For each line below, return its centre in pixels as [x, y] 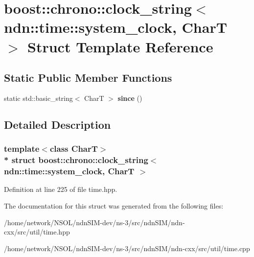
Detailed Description [58, 124]
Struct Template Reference [120, 46]
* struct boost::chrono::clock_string [76, 160]
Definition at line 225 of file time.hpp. [61, 189]
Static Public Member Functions [88, 78]
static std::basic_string [38, 98]
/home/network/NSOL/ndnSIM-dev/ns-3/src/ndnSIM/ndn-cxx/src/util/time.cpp [127, 248]
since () [130, 98]
